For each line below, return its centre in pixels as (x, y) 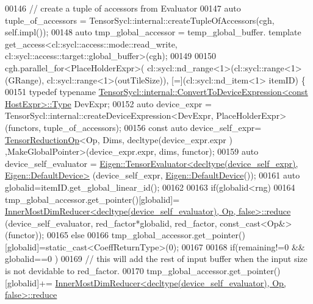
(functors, (23, 127)
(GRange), (25, 80)
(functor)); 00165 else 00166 (57, 235)
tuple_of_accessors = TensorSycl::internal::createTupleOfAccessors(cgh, (140, 20)
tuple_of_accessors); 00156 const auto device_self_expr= (153, 127)
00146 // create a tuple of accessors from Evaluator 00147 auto (123, 8)
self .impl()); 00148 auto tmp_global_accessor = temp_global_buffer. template (153, 32)
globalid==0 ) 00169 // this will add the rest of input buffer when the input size (156, 259)
